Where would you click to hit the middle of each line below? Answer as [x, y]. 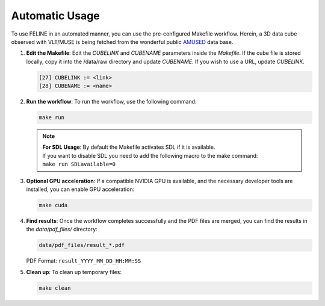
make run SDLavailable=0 [79, 164]
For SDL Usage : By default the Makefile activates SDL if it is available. [129, 147]
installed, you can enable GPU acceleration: [80, 189]
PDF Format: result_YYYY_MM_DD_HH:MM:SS [84, 261]
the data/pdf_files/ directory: [62, 230]
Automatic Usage [56, 16]
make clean [55, 288]
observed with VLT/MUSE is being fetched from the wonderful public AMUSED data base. [122, 42]
